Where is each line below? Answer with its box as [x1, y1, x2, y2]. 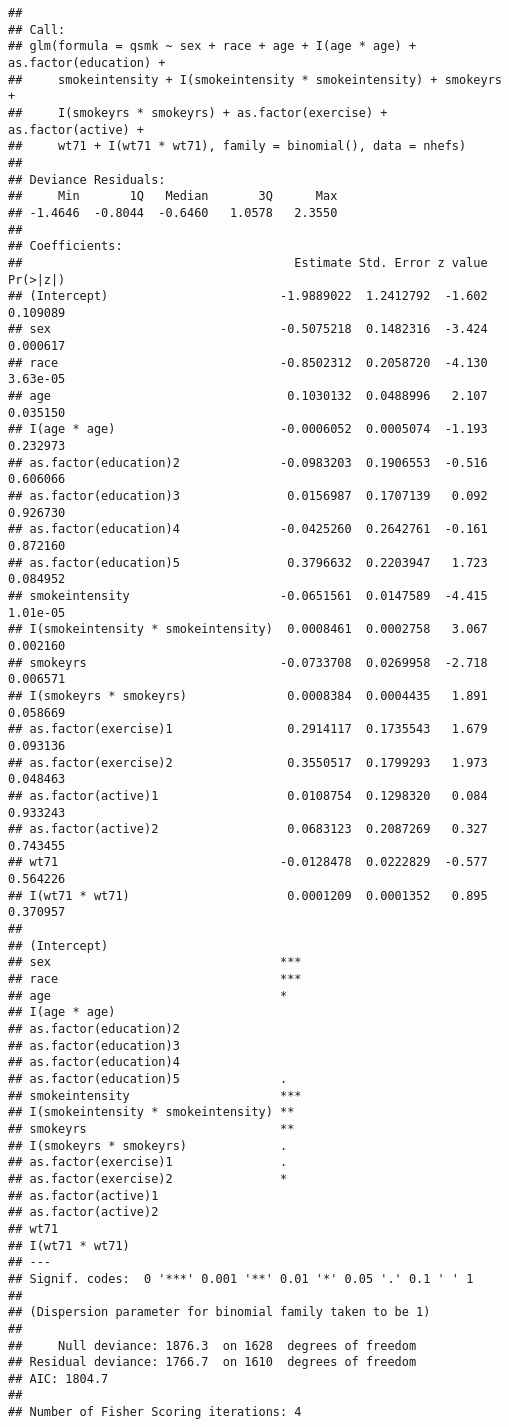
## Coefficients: [8, 239, 123, 254]
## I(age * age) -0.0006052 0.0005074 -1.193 [8, 422, 488, 437]
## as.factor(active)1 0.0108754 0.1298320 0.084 [8, 788, 488, 803]
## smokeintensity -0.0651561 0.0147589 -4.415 [8, 588, 488, 603]
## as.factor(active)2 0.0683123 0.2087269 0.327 [8, 822, 488, 837]
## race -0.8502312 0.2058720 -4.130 [8, 355, 488, 370]
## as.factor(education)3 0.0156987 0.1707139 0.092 [8, 489, 488, 504]
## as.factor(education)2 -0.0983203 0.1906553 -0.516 [8, 455, 488, 470]
